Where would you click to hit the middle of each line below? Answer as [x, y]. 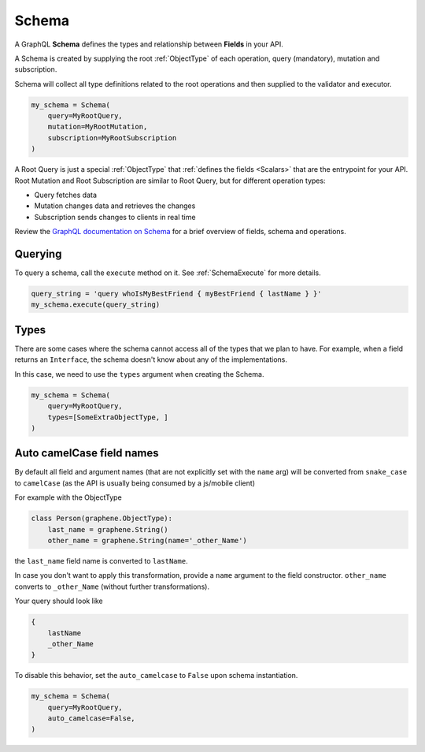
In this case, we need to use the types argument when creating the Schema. [139, 374]
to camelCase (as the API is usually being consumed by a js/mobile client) [135, 483]
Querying [38, 254]
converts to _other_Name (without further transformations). [112, 586]
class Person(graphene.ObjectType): [102, 519]
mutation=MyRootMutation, [98, 127]
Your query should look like [59, 601]
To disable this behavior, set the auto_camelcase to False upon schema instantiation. [156, 676]
